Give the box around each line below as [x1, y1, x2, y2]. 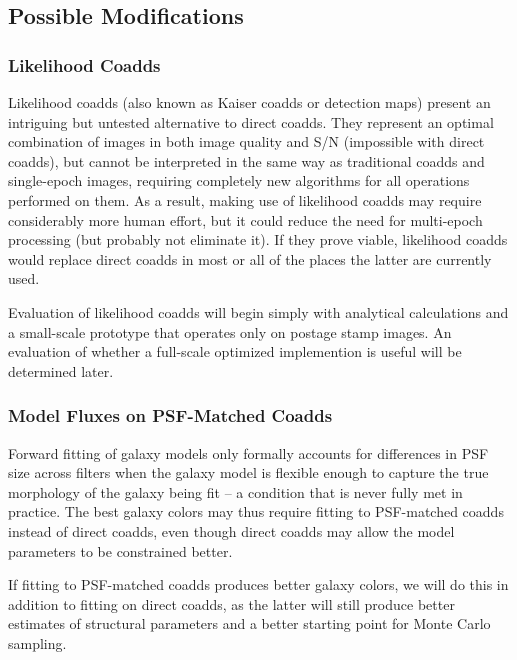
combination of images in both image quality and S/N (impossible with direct [8, 131, 485, 152]
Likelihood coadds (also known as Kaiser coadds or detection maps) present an [8, 92, 491, 112]
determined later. [8, 360, 114, 381]
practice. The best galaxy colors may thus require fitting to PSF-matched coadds [8, 501, 504, 522]
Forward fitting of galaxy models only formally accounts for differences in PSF [8, 442, 489, 463]
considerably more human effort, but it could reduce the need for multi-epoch [8, 209, 483, 230]
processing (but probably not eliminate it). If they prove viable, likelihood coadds [8, 229, 508, 250]
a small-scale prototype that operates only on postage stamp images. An [8, 321, 452, 342]
